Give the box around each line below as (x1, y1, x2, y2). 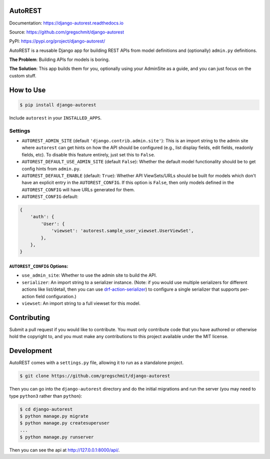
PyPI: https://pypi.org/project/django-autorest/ (9, 38, 105, 44)
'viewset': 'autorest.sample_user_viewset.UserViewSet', (51, 228, 194, 234)
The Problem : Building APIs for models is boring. (9, 56, 110, 62)
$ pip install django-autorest (19, 102, 97, 107)
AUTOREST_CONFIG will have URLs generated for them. (21, 186, 135, 192)
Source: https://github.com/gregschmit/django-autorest (9, 29, 124, 35)
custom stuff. (9, 72, 37, 78)
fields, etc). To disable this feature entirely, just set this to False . (21, 151, 155, 157)
